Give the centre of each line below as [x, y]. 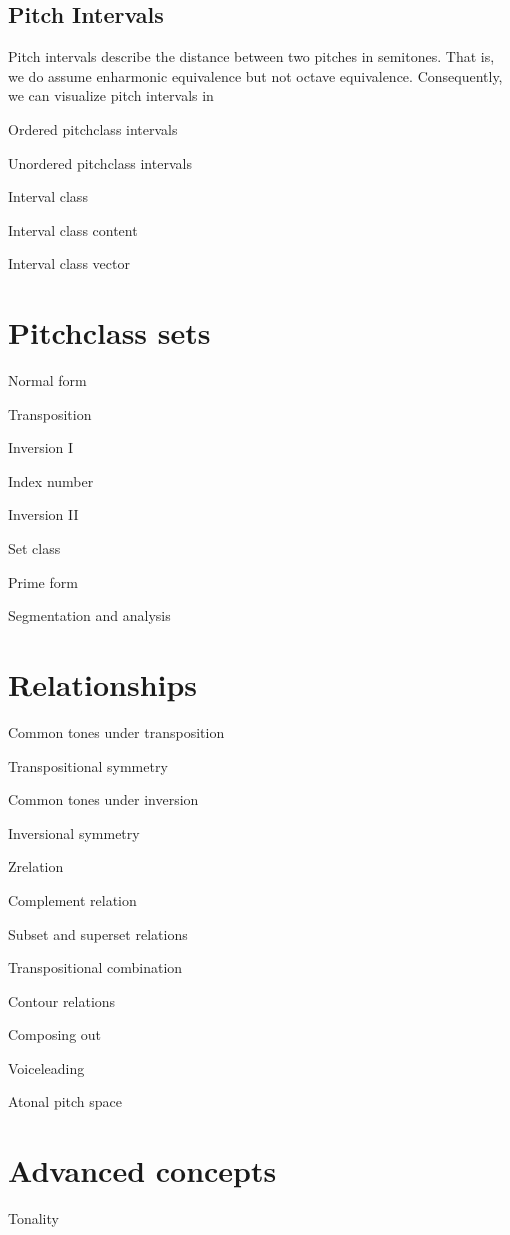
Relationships [103, 684]
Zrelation [36, 866]
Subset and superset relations [98, 933]
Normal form [47, 380]
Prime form [43, 581]
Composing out [55, 1034]
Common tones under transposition [116, 731]
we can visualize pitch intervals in [111, 95]
